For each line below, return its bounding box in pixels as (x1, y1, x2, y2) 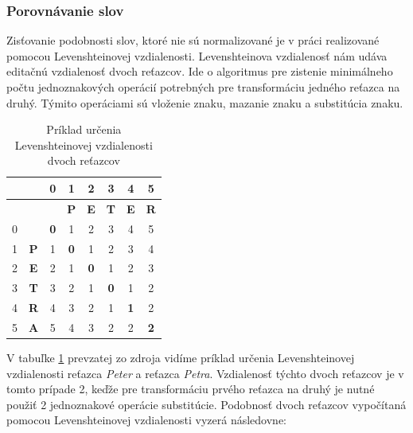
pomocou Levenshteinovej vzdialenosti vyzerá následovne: (6, 412, 287, 428)
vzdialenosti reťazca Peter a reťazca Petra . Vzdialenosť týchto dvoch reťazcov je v (6, 365, 404, 381)
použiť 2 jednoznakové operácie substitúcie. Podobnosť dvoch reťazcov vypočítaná (6, 396, 407, 412)
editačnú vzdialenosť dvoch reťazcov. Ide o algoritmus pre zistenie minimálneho (6, 63, 393, 80)
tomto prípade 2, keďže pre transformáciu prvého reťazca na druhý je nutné (6, 380, 375, 397)
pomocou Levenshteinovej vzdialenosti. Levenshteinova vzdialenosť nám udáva (6, 47, 388, 64)
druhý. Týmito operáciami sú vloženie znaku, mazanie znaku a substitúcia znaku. (6, 94, 403, 111)
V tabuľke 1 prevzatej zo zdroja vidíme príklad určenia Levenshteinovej (6, 349, 355, 365)
